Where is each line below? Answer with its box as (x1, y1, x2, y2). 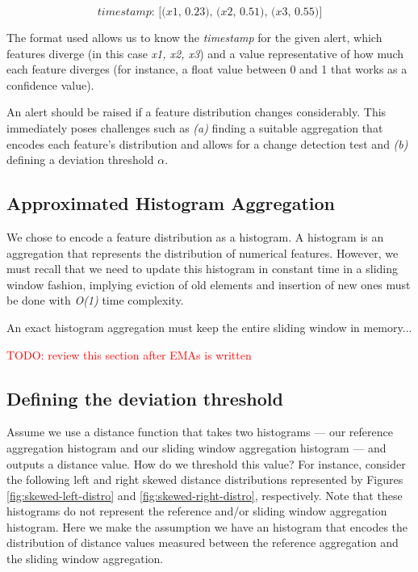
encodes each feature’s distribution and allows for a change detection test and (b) (6, 135, 408, 152)
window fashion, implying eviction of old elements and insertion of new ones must (6, 275, 411, 292)
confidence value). (6, 76, 94, 93)
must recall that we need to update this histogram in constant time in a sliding (6, 260, 399, 277)
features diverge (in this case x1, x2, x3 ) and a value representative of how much (6, 44, 404, 61)
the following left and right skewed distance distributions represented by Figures (6, 471, 403, 488)
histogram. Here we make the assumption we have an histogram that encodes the (6, 518, 408, 535)
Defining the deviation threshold (6, 385, 283, 410)
